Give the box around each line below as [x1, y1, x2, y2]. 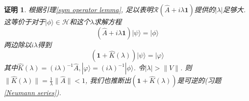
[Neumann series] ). [4, 87, 61, 98]
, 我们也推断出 [85, 75, 131, 85]
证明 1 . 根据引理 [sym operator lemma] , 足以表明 [4, 4, 153, 14]
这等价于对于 [4, 17, 45, 26]
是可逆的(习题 [177, 75, 222, 85]
